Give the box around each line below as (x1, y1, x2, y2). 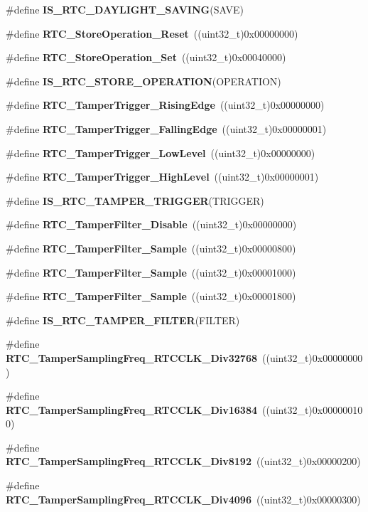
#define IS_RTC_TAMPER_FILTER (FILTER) (6, 312, 240, 327)
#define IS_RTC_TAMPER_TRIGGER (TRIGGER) (6, 193, 264, 208)
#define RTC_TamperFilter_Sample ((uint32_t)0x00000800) (6, 240, 296, 255)
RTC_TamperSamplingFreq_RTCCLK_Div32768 (6, 350, 258, 365)
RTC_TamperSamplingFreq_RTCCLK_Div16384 (6, 402, 258, 417)
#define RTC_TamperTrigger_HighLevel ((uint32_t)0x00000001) (6, 169, 319, 184)
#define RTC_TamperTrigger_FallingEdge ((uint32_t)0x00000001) (6, 121, 327, 136)
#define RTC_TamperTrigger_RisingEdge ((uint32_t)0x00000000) (6, 97, 325, 112)
